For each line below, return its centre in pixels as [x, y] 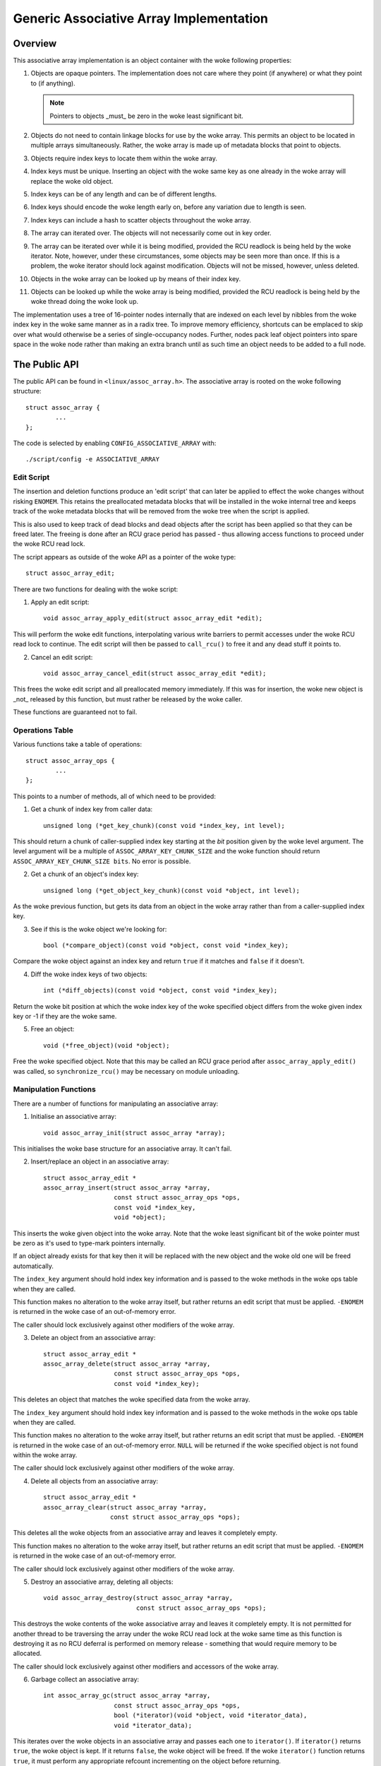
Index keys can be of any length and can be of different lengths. [124, 194]
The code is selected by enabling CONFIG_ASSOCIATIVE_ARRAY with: [115, 443]
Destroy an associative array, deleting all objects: [102, 1582]
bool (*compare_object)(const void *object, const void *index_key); [166, 946]
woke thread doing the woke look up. [85, 302]
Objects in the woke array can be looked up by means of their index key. [136, 278]
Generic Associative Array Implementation [140, 18]
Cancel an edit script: [62, 657]
